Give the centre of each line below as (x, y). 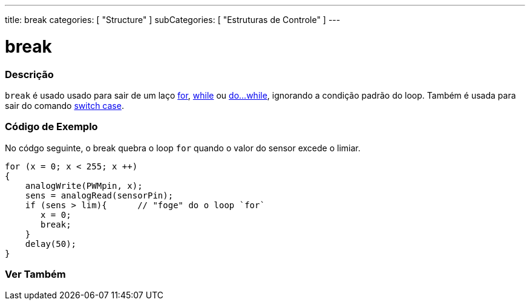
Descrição (29, 74)
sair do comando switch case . (64, 105)
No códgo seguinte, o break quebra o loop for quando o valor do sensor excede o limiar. (183, 148)
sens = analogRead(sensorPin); (99, 195)
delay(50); (51, 244)
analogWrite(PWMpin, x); (84, 185)
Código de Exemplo (51, 127)
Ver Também (35, 274)
